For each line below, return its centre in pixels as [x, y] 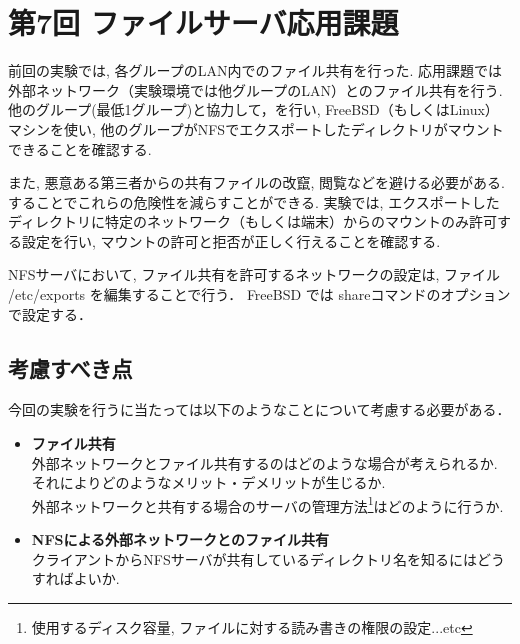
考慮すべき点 [70, 367]
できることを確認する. [80, 148]
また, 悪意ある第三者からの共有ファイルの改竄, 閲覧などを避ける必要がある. [256, 182]
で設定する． [50, 313]
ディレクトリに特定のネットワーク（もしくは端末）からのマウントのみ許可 [253, 221]
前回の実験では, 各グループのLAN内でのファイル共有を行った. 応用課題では [255, 70]
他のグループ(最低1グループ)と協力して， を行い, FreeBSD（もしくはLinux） [253, 109]
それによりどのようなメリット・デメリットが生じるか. [208, 482]
